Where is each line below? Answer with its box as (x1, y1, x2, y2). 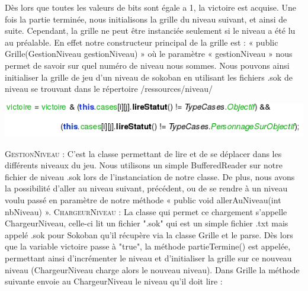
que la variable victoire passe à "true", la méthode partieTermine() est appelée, (5, 240, 291, 252)
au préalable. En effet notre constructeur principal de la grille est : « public (5, 36, 278, 48)
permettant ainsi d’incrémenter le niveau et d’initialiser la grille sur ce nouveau (5, 252, 292, 264)
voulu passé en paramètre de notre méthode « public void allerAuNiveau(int (5, 194, 281, 206)
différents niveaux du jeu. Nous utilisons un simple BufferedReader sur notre (5, 159, 283, 171)
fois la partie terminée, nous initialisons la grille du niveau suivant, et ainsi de (5, 12, 287, 25)
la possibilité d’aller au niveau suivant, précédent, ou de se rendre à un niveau (5, 182, 288, 194)
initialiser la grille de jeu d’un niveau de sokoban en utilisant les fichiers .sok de (5, 71, 293, 83)
